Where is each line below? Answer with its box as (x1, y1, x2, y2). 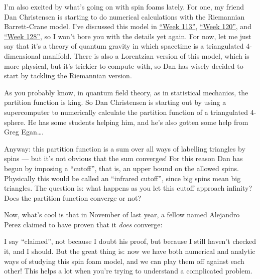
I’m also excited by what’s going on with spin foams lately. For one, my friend (4, 2, 244, 12)
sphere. (4, 116, 26, 127)
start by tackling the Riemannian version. (4, 70, 132, 81)
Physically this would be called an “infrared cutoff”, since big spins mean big (4, 173, 241, 183)
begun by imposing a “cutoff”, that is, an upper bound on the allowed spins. (4, 163, 239, 173)
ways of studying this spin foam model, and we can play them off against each (4, 255, 244, 266)
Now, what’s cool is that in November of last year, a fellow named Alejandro (4, 209, 240, 220)
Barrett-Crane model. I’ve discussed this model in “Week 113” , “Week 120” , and (4, 21, 251, 32)
